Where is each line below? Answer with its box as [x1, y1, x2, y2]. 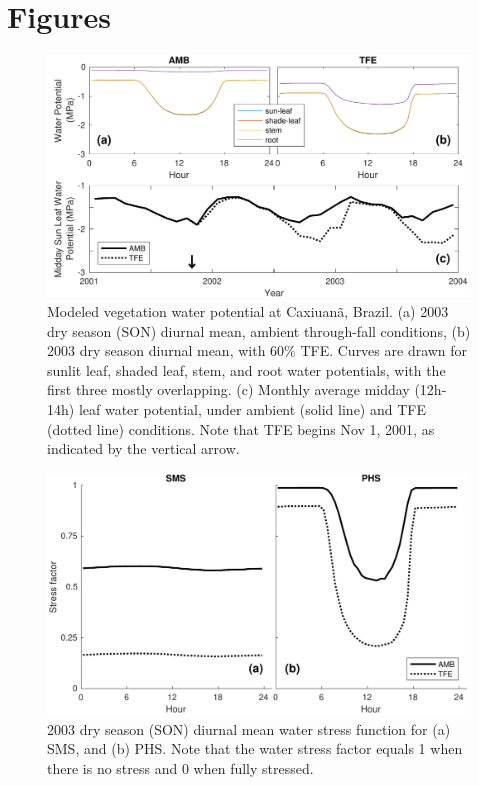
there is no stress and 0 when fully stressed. [47, 757, 314, 778]
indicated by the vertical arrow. [47, 438, 240, 459]
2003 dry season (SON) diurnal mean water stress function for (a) [47, 718, 451, 739]
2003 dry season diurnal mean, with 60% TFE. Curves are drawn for [47, 340, 468, 361]
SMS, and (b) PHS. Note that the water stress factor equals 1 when [47, 738, 463, 759]
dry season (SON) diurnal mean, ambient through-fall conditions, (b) [47, 320, 471, 341]
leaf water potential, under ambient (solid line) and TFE [78, 398, 426, 419]
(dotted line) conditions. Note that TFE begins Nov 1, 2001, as [47, 418, 435, 439]
